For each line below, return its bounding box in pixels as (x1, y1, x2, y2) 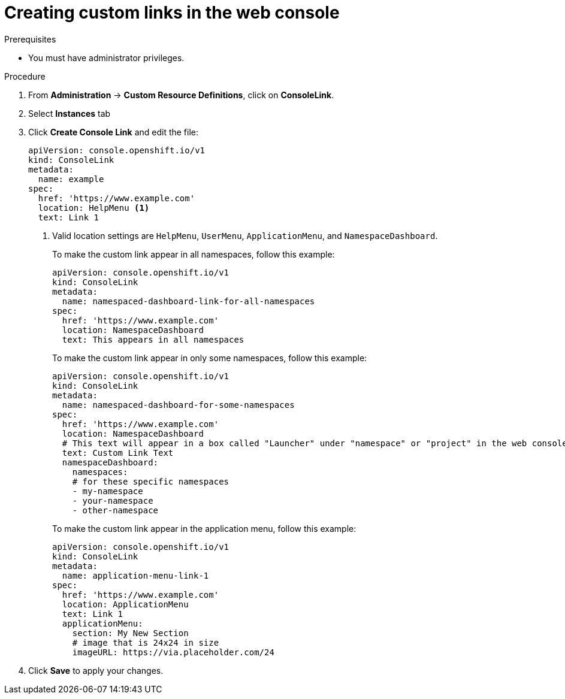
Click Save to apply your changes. (28, 665, 164, 676)
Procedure (4, 71, 46, 81)
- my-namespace (72, 486, 143, 496)
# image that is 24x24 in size (72, 637, 219, 647)
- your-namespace (72, 495, 153, 506)
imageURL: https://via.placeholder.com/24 (72, 647, 274, 657)
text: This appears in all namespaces (62, 334, 244, 344)
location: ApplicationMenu (62, 599, 189, 609)
